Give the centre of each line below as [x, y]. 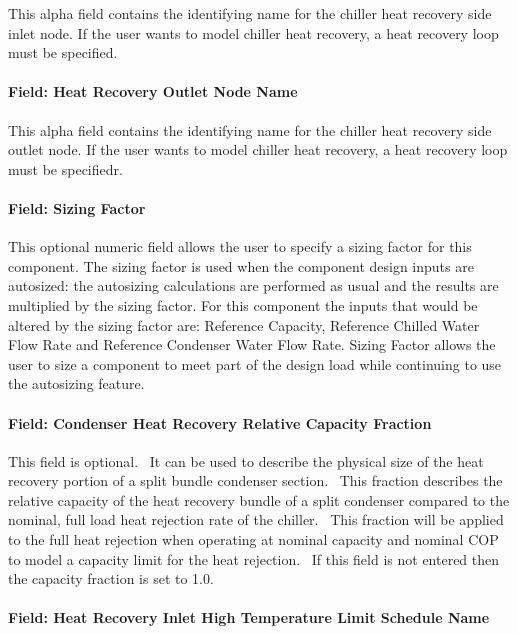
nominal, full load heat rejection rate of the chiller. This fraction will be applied [256, 519]
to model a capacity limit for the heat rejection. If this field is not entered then [254, 558]
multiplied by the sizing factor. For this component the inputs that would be [243, 304]
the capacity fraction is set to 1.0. [111, 578]
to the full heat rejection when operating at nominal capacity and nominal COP [253, 539]
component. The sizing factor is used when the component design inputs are [241, 265]
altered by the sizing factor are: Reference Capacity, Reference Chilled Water [244, 324]
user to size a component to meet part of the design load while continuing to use [255, 363]
